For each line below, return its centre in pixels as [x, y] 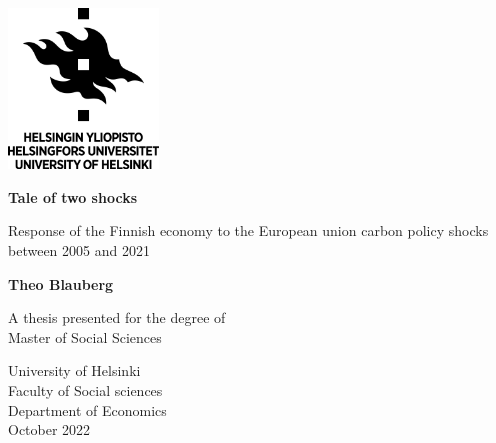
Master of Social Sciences [85, 336]
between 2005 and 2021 [79, 250]
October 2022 [49, 429]
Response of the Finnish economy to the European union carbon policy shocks [248, 230]
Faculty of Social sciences [85, 390]
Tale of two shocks [72, 196]
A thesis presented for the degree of [117, 317]
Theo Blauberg [61, 283]
